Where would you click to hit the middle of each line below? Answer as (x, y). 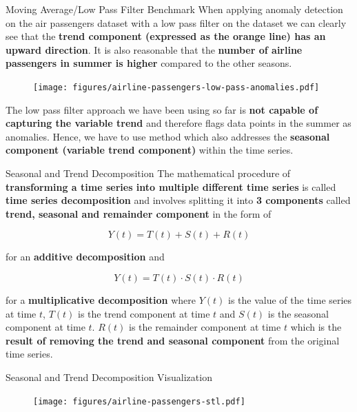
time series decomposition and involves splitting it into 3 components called (178, 200)
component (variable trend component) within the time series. (150, 150)
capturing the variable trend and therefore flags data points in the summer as (178, 123)
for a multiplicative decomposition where (101, 299)
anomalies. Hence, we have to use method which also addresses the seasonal (168, 136)
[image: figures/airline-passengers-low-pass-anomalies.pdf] (176, 87)
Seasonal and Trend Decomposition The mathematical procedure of (148, 173)
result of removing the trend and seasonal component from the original (173, 340)
